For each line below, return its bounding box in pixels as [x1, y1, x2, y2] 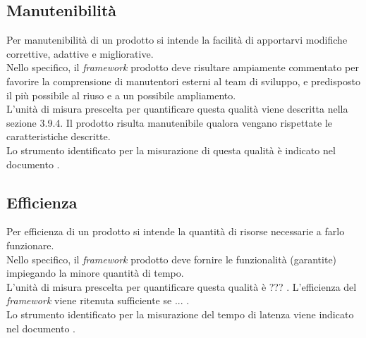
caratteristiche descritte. [6, 129, 111, 144]
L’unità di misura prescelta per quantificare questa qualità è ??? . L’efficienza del [6, 279, 357, 294]
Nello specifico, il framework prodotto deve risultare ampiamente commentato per [6, 60, 359, 75]
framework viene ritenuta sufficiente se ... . [6, 293, 190, 308]
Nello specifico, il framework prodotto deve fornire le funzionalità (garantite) [6, 251, 337, 266]
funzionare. [6, 237, 54, 252]
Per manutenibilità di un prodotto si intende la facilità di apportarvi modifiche [6, 32, 348, 47]
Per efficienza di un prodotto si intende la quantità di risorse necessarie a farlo [6, 224, 345, 239]
